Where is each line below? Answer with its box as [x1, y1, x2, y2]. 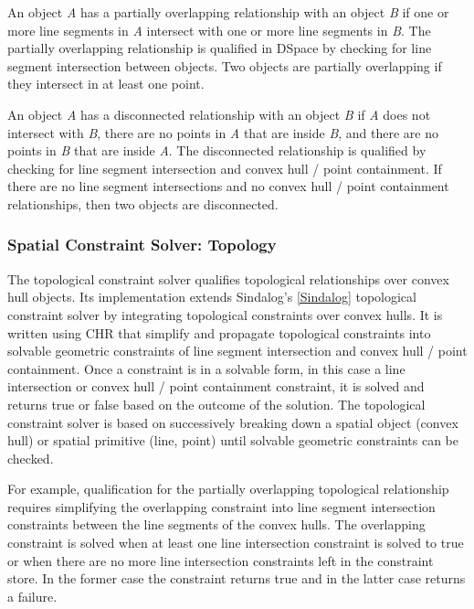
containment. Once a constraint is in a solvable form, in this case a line [7, 358, 406, 378]
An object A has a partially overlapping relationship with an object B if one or [7, 3, 449, 21]
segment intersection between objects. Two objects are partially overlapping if [7, 56, 442, 75]
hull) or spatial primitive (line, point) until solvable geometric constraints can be [7, 431, 458, 450]
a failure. [7, 586, 58, 605]
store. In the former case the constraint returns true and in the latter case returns [7, 569, 466, 588]
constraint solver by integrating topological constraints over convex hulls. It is [7, 304, 443, 324]
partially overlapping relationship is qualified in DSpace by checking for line [7, 38, 432, 58]
